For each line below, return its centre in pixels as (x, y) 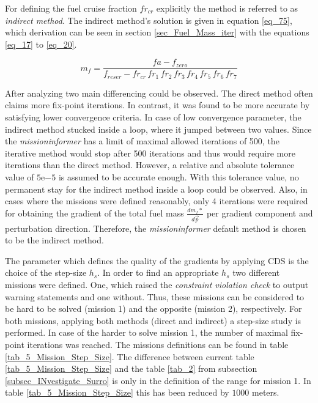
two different (256, 272)
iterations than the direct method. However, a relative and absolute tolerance (150, 165)
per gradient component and (260, 213)
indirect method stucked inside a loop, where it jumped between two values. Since (158, 129)
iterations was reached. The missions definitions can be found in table (158, 345)
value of (20, 177)
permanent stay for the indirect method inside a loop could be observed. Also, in (156, 189)
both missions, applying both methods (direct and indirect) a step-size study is (153, 320)
